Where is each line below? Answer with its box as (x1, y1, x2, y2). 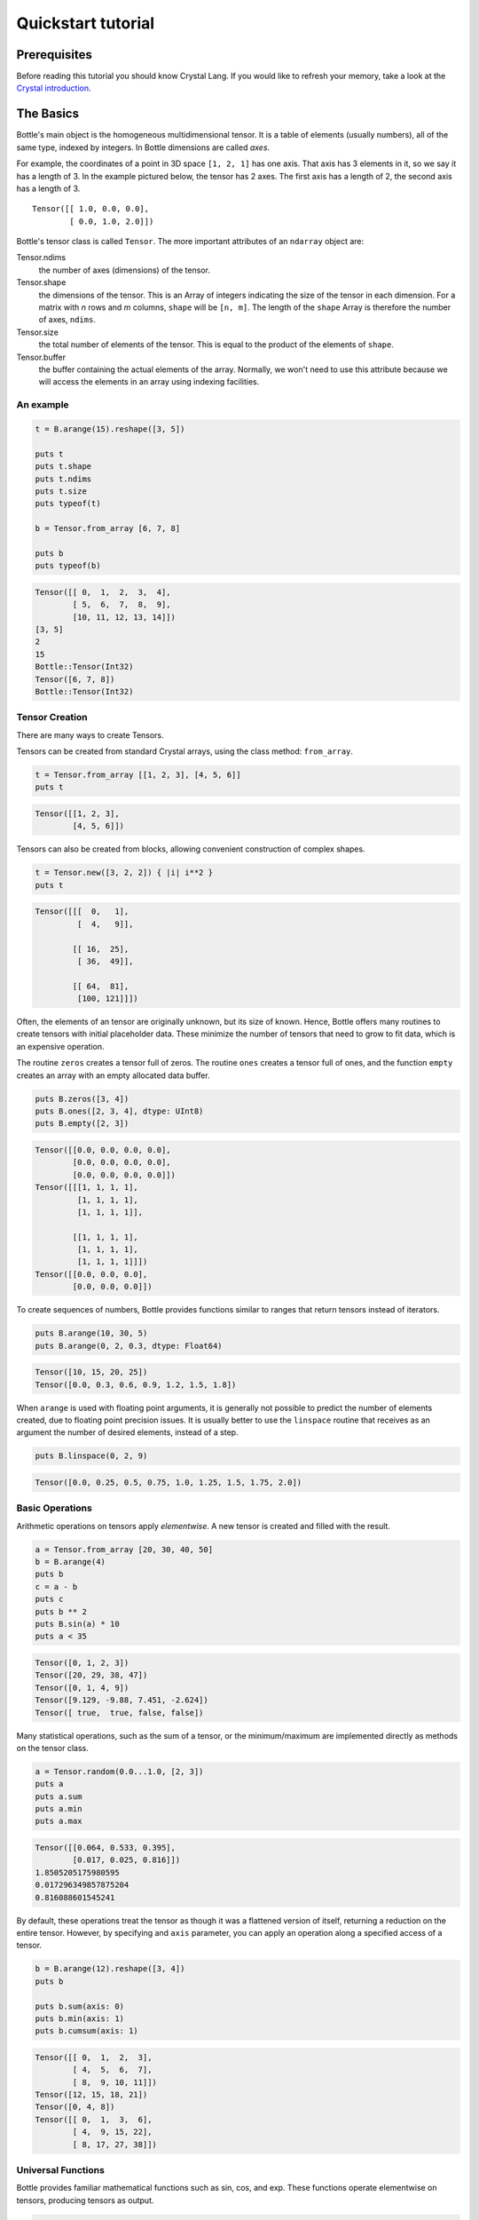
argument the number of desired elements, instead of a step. (16, 1427, 239, 1438)
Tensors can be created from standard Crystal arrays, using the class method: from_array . (16, 746, 354, 757)
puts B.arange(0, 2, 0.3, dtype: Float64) (35, 1341, 223, 1351)
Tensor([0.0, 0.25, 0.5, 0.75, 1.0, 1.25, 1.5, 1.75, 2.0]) (35, 1477, 302, 1487)
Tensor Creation (16, 711, 88, 724)
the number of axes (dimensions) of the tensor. (38, 265, 210, 275)
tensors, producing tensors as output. (16, 2194, 154, 2206)
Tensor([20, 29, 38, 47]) (35, 1670, 148, 1680)
